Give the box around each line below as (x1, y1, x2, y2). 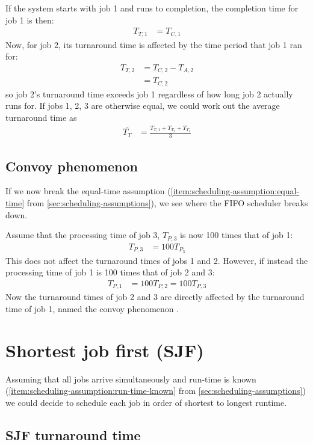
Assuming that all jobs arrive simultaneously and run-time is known (5, 372, 256, 385)
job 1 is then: (5, 13, 54, 26)
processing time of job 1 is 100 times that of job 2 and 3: (5, 266, 215, 278)
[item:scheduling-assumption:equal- (170, 185, 300, 197)
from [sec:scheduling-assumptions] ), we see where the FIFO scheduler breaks (26, 196, 308, 209)
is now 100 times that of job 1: (180, 229, 293, 241)
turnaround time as (5, 111, 77, 124)
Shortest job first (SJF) (5, 337, 204, 362)
